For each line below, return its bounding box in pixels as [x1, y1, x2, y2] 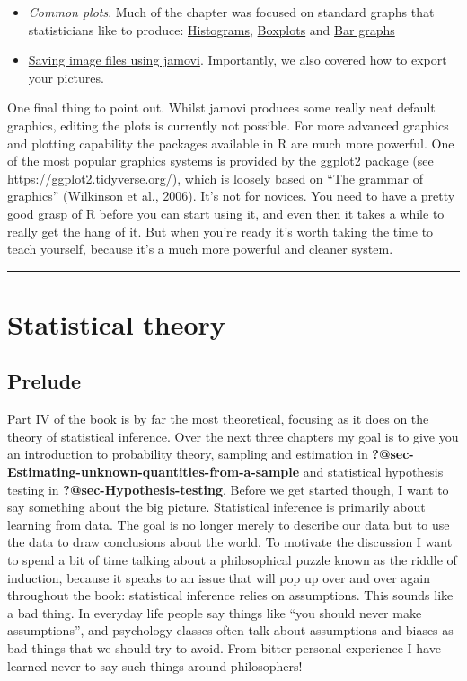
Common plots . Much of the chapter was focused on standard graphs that [28, 3, 435, 21]
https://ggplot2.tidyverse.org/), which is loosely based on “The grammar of [7, 168, 423, 187]
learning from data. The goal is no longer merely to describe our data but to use [7, 515, 450, 533]
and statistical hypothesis [303, 462, 444, 481]
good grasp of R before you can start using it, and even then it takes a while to [7, 203, 445, 222]
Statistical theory [7, 305, 225, 342]
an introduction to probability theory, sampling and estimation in [7, 444, 368, 463]
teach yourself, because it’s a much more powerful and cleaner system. [7, 239, 393, 258]
